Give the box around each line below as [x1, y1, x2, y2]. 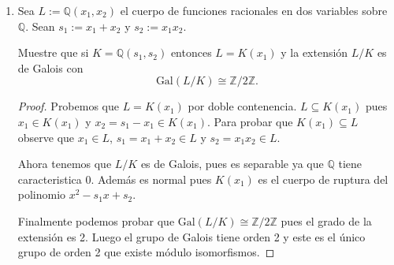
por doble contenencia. [188, 98, 297, 114]
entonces [170, 44, 212, 61]
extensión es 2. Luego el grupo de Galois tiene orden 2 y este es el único [17, 228, 366, 244]
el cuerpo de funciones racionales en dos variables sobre [120, 2, 388, 18]
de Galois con [17, 59, 84, 76]
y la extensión [281, 44, 348, 61]
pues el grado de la [281, 212, 372, 229]
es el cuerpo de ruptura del [258, 170, 388, 187]
